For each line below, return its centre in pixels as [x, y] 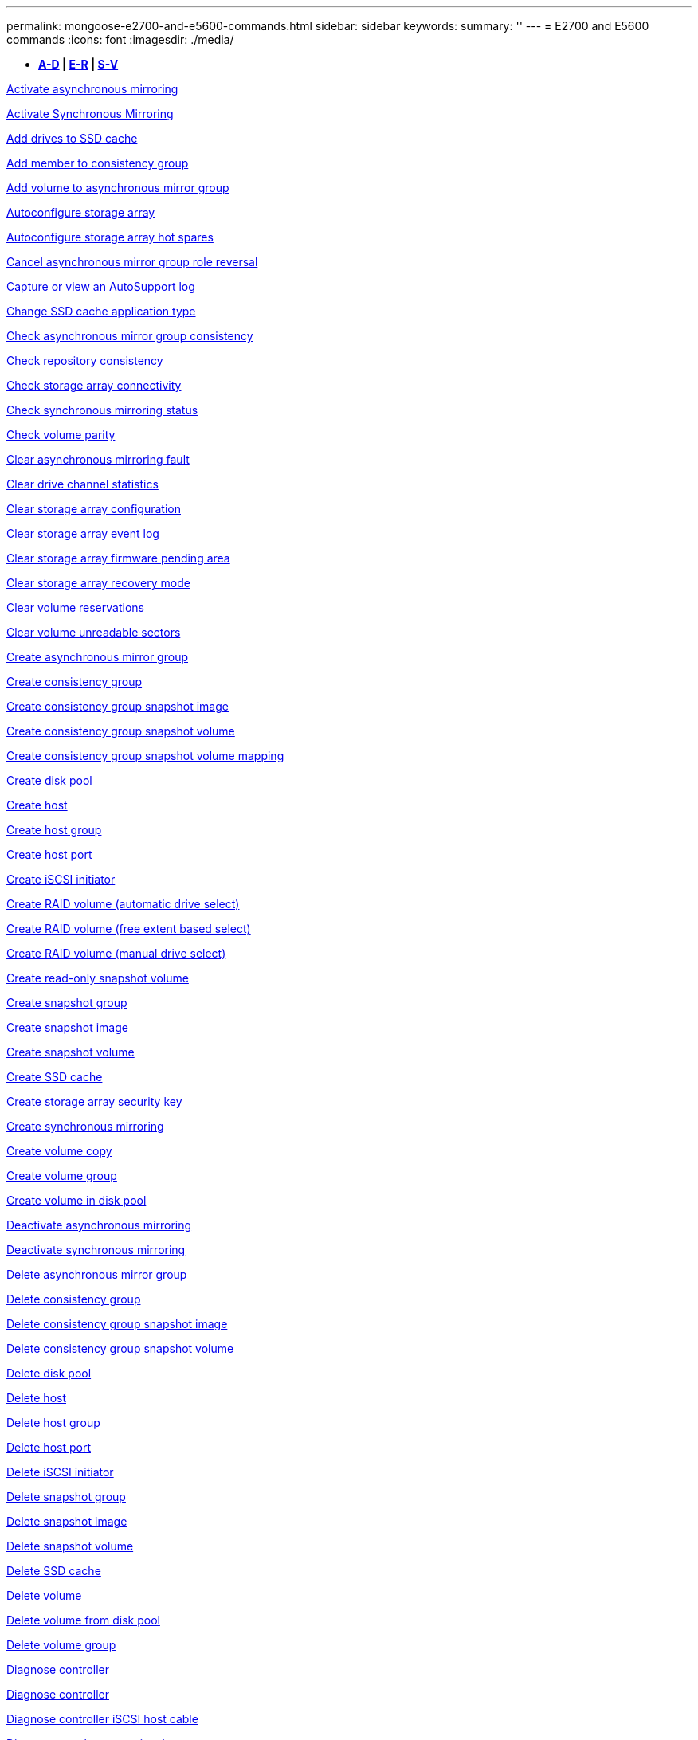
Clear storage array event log [83, 533]
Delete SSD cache [54, 1571]
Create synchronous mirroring [85, 1126]
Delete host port [49, 1447]
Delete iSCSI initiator [60, 1472]
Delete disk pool [49, 1373]
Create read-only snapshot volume [98, 978]
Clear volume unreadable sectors [94, 632]
